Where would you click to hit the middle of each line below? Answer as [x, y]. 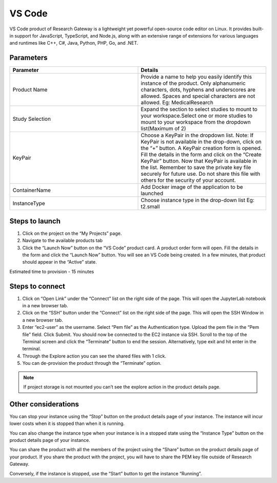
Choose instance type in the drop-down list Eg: [198, 200]
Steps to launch [35, 221]
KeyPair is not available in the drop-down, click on [201, 142]
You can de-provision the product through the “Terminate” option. [92, 363]
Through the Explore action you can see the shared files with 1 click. [94, 356]
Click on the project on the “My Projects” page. [72, 233]
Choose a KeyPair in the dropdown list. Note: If [197, 135]
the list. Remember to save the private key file [196, 168]
